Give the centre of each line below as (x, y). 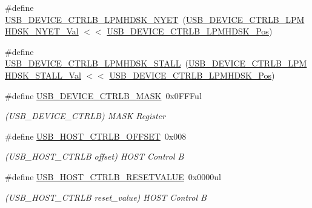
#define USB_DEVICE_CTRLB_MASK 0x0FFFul (103, 95)
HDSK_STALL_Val (43, 75)
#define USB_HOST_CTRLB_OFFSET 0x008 (96, 136)
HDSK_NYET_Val (42, 31)
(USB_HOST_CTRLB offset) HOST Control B (95, 156)
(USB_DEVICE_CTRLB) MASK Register (85, 116)
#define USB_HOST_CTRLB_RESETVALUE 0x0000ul (113, 176)
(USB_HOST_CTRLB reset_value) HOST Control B (106, 197)
